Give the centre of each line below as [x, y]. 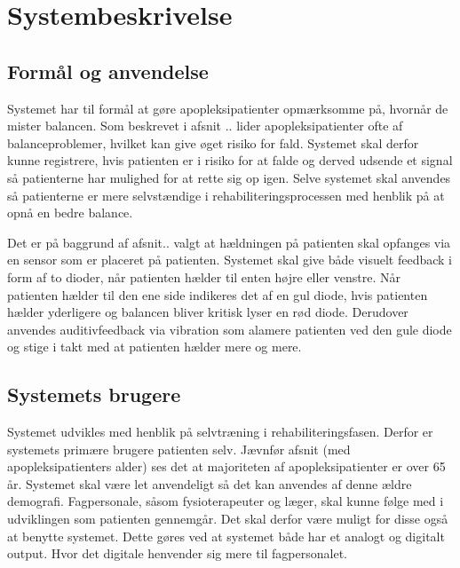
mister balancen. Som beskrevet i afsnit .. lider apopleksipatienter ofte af [205, 126]
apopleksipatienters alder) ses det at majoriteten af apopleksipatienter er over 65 [226, 466]
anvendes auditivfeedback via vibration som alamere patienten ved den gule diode [230, 329]
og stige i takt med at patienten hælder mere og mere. [155, 347]
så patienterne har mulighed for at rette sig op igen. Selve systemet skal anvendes [229, 177]
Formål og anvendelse [108, 71]
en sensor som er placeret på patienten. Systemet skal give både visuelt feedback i [230, 260]
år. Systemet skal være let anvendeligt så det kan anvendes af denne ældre [210, 483]
